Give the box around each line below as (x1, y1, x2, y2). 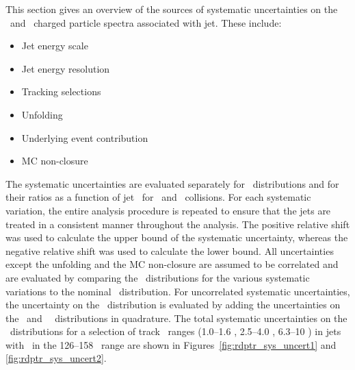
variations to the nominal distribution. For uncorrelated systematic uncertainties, (5, 284, 350, 298)
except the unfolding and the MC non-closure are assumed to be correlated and (5, 257, 339, 271)
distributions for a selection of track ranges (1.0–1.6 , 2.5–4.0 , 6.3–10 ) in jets (10, 324, 341, 338)
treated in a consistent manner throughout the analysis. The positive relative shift (5, 217, 350, 231)
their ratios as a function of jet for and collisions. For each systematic (5, 190, 311, 204)
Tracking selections (21, 84, 101, 99)
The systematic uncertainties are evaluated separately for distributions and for (5, 176, 339, 190)
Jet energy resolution (21, 61, 110, 75)
